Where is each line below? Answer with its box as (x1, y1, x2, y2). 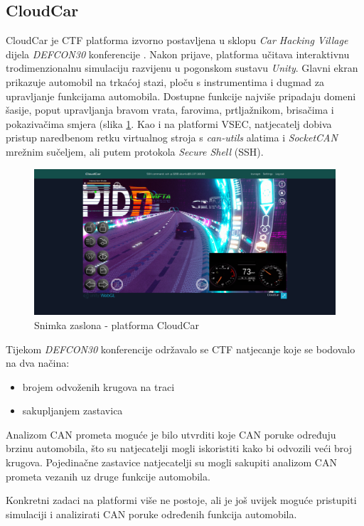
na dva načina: (6, 355, 70, 370)
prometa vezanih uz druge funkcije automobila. (6, 468, 210, 483)
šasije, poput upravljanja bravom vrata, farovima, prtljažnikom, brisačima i (6, 102, 334, 117)
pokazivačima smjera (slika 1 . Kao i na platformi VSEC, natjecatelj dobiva (6, 116, 332, 131)
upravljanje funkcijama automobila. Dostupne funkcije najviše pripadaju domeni (6, 88, 356, 103)
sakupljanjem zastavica (22, 403, 123, 418)
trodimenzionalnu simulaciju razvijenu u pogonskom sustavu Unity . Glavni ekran (6, 60, 358, 75)
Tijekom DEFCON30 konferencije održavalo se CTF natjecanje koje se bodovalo (6, 341, 355, 356)
